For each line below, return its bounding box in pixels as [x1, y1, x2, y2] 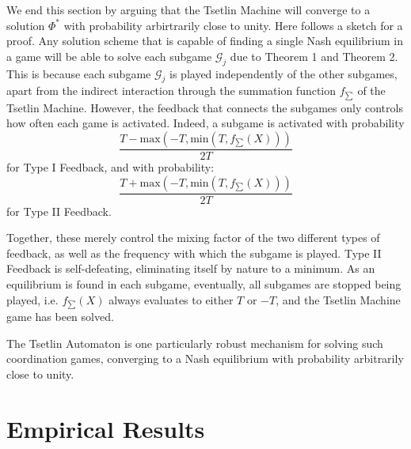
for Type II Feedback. [6, 202, 112, 219]
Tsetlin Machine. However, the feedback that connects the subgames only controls [6, 99, 403, 115]
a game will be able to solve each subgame [6, 47, 212, 64]
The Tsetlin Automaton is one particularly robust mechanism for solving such [6, 334, 383, 351]
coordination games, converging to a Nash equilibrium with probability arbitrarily [6, 350, 404, 367]
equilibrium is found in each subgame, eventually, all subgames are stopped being [6, 276, 401, 292]
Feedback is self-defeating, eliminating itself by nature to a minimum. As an [6, 260, 375, 277]
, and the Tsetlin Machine [276, 291, 401, 308]
